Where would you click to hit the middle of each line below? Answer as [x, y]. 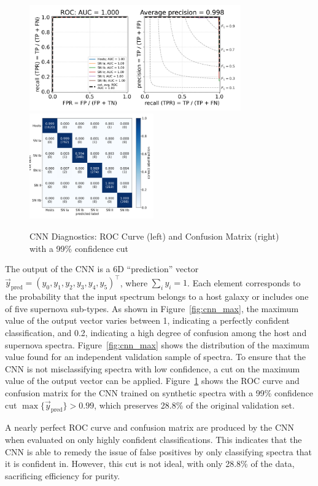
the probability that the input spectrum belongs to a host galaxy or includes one [157, 296]
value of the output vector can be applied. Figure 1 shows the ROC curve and [152, 381]
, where [134, 282]
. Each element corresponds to [244, 282]
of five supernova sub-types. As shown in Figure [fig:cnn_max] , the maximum [152, 308]
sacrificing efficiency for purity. [63, 475]
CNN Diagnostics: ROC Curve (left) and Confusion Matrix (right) [154, 236]
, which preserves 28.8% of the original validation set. [194, 405]
